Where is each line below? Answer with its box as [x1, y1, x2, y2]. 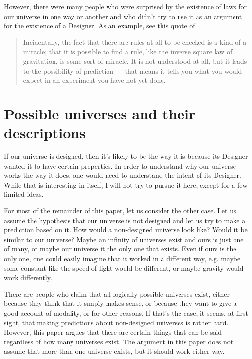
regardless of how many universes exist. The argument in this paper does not [4, 336, 234, 346]
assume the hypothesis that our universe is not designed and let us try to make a [4, 215, 246, 225]
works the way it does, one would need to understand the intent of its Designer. [4, 170, 241, 180]
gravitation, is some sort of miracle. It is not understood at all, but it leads [23, 56, 247, 66]
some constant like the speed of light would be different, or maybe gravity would [4, 263, 244, 273]
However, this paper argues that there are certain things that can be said [4, 327, 222, 337]
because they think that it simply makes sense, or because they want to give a [4, 298, 237, 308]
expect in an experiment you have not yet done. [23, 75, 166, 85]
